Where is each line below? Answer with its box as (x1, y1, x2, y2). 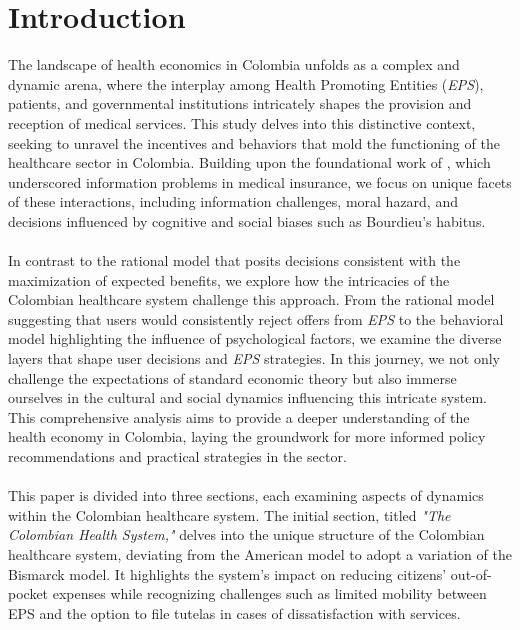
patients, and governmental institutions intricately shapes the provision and (8, 93, 472, 114)
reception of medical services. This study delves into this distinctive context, (8, 112, 476, 133)
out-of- (450, 563, 492, 584)
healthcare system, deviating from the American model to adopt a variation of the (8, 543, 512, 564)
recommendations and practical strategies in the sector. (8, 446, 347, 466)
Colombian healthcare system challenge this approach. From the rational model (8, 289, 495, 310)
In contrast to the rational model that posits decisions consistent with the (8, 250, 461, 271)
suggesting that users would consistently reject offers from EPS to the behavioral (8, 308, 504, 329)
